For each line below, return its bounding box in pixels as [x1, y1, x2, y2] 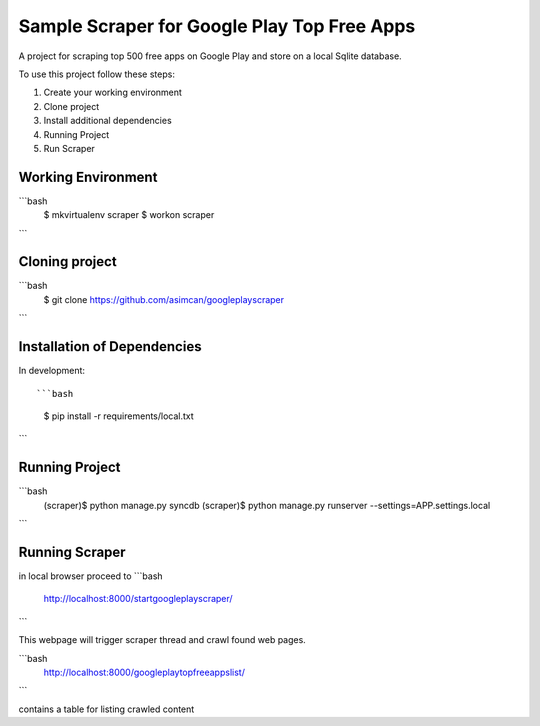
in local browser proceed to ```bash [18, 570, 164, 582]
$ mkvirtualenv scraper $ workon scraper [43, 209, 215, 221]
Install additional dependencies [43, 115, 172, 127]
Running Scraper [18, 543, 126, 560]
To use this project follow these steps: [18, 68, 175, 80]
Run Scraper [43, 142, 95, 154]
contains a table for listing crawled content [18, 703, 195, 715]
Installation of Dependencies [18, 338, 202, 355]
